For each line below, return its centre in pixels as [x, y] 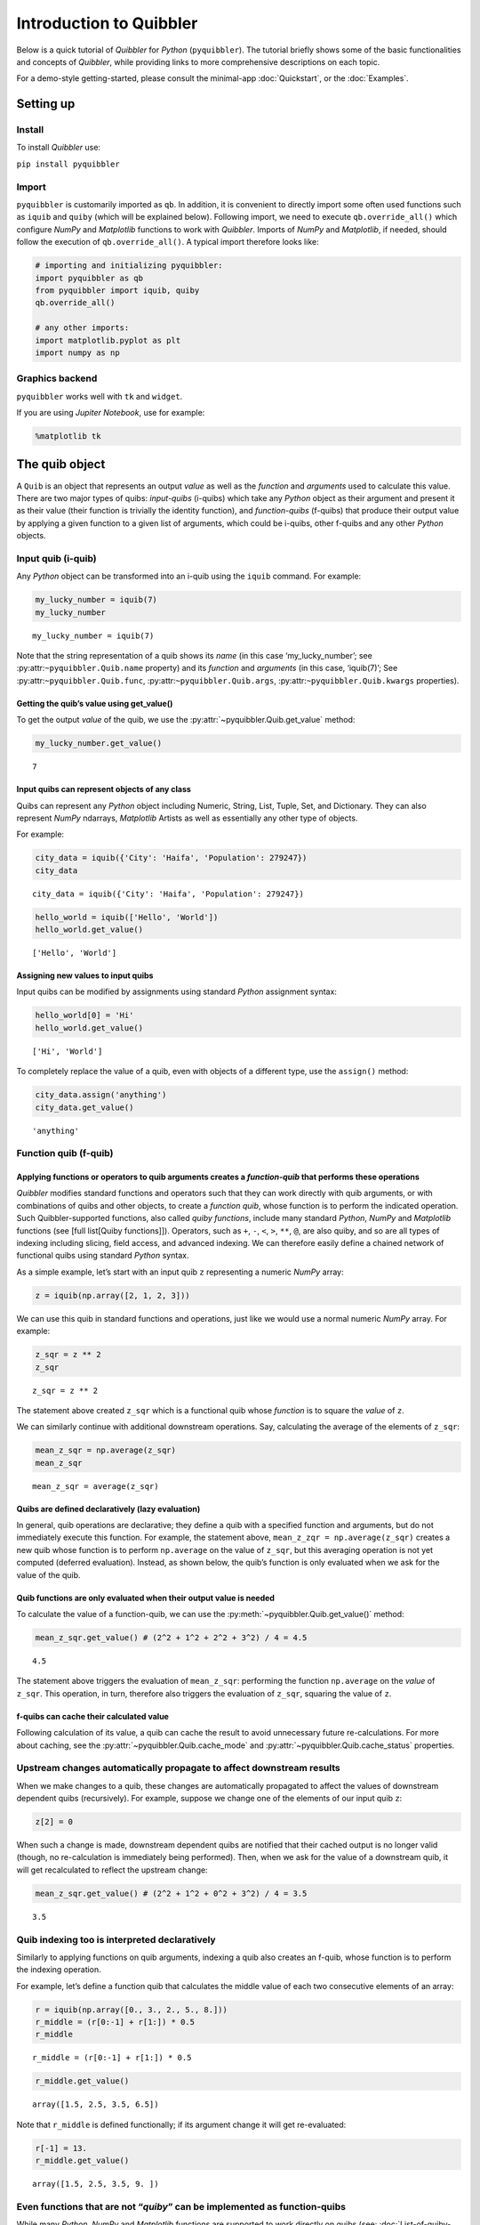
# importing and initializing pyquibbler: [129, 266]
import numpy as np [77, 352]
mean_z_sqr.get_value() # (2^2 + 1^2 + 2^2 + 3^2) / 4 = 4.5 [171, 1637]
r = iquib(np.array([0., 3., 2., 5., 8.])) [132, 2010]
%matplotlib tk [68, 437]
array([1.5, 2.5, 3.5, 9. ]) [96, 2184]
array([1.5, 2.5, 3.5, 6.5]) [96, 2104]
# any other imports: [82, 328]
